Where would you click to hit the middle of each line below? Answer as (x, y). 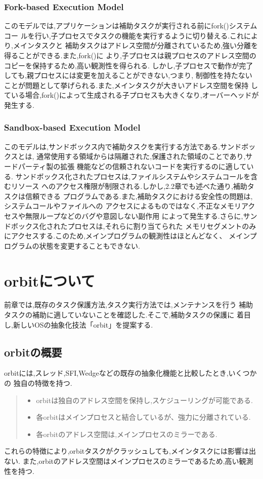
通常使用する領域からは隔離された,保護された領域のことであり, (141, 156)
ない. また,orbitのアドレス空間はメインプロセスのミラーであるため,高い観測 (129, 461)
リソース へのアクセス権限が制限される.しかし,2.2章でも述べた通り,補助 (129, 186)
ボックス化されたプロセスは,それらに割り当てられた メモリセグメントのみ (134, 226)
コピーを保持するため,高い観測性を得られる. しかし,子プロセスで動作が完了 (129, 65)
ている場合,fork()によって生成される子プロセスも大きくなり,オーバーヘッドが (131, 95)
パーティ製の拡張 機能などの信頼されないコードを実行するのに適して (132, 166)
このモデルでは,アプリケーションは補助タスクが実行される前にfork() (117, 26)
